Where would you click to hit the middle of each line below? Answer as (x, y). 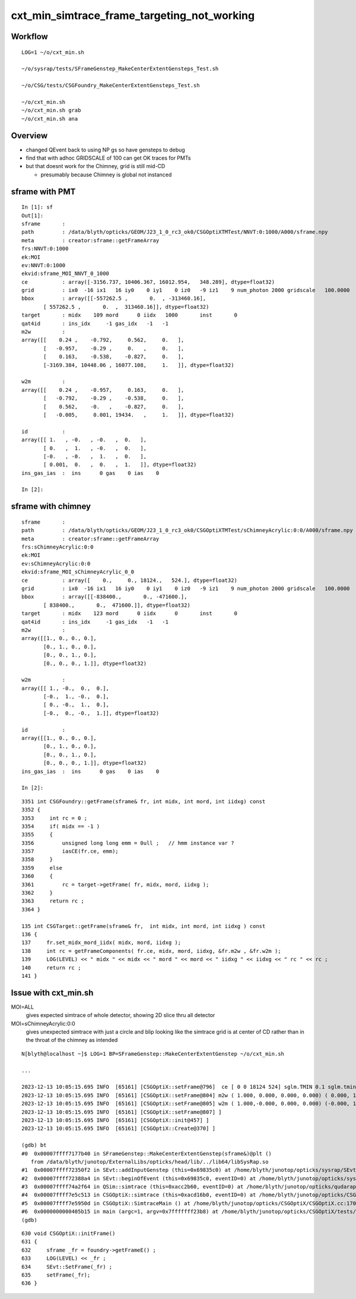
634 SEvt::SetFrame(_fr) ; (67, 1267)
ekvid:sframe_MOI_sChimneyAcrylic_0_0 (78, 572)
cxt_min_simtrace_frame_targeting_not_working (133, 15)
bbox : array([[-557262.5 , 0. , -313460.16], (114, 299)
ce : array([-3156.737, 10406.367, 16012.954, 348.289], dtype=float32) (148, 282)
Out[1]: (33, 216)
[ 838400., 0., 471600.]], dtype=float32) (117, 605)
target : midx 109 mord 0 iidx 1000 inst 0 (129, 315)
